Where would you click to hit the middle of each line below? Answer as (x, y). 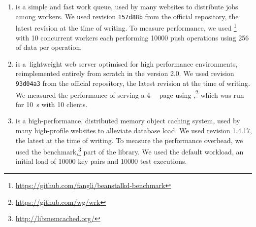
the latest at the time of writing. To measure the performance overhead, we (129, 140)
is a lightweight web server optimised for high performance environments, (127, 63)
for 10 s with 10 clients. (51, 104)
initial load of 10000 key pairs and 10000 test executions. (101, 161)
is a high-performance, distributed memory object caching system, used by (128, 121)
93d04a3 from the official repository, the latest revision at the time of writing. (133, 83)
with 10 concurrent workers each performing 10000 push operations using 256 (132, 37)
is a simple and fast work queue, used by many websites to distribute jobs (127, 6)
